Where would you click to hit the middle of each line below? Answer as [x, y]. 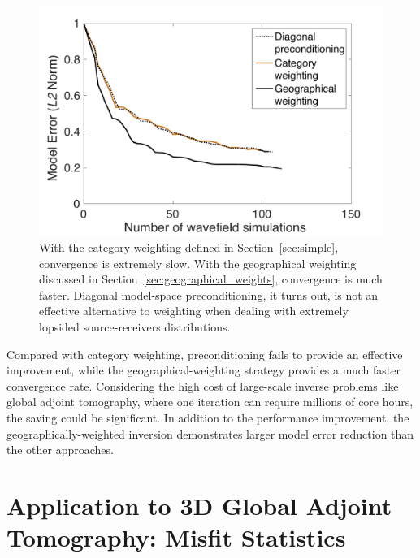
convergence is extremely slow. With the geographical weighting [198, 263]
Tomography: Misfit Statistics [176, 537]
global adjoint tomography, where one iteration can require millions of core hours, [210, 402]
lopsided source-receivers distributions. [135, 326]
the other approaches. [60, 450]
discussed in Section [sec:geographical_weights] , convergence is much [211, 279]
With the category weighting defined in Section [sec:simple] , [189, 247]
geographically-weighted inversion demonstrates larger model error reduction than [210, 433]
